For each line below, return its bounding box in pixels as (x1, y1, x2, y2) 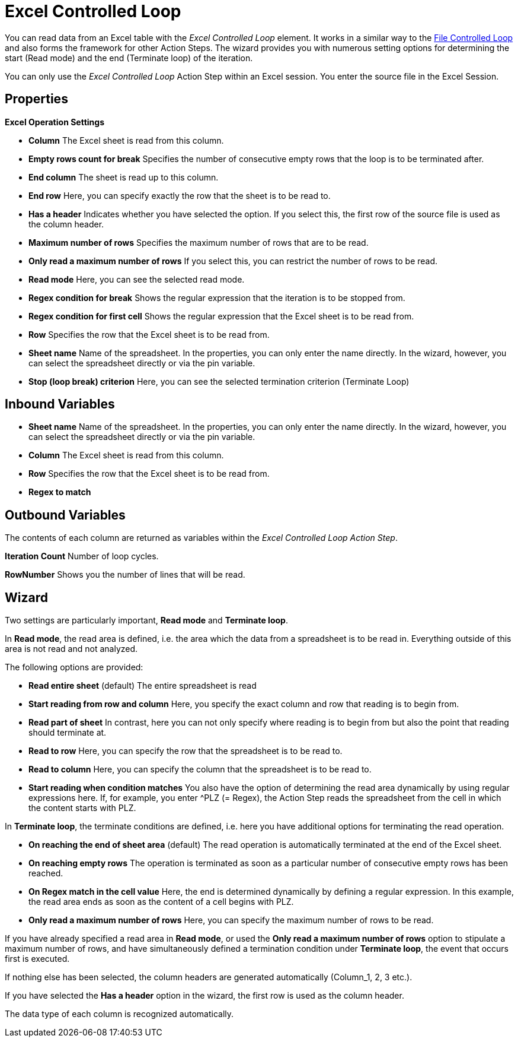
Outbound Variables (5, 507, 126, 522)
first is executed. (5, 954, 70, 964)
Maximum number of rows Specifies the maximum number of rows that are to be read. (28, 237, 369, 248)
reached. (28, 868, 63, 879)
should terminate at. (28, 727, 107, 738)
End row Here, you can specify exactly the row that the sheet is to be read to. (28, 190, 331, 201)
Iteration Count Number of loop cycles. (5, 551, 159, 562)
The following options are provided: (5, 662, 143, 673)
